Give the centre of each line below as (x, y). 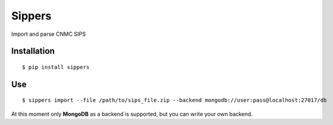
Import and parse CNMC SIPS (49, 34)
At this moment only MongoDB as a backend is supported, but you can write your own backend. (132, 114)
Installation (33, 51)
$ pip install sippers (56, 67)
